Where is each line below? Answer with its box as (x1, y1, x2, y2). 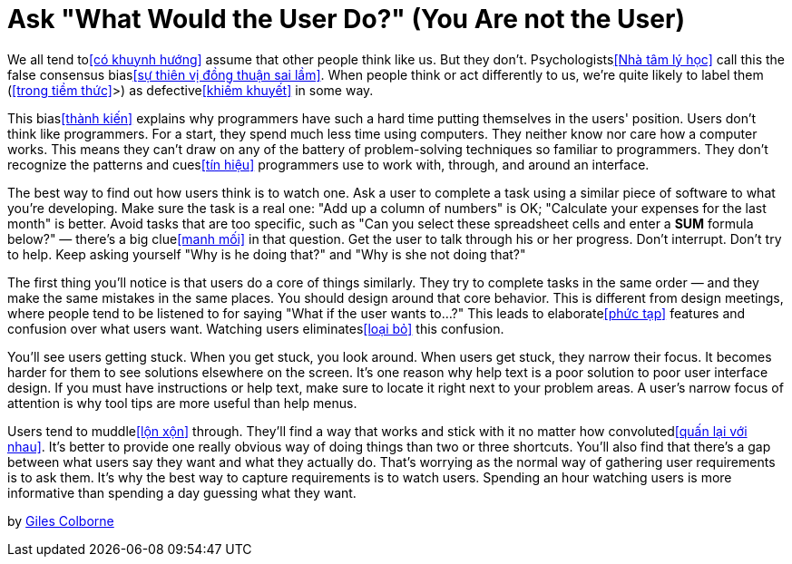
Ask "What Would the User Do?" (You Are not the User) (7, 4, 685, 34)
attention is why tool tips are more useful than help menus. (7, 394, 357, 411)
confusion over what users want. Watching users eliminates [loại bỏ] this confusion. (7, 320, 504, 336)
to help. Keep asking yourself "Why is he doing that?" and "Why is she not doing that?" (7, 246, 526, 262)
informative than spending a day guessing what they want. (7, 484, 357, 501)
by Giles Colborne (7, 512, 114, 529)
